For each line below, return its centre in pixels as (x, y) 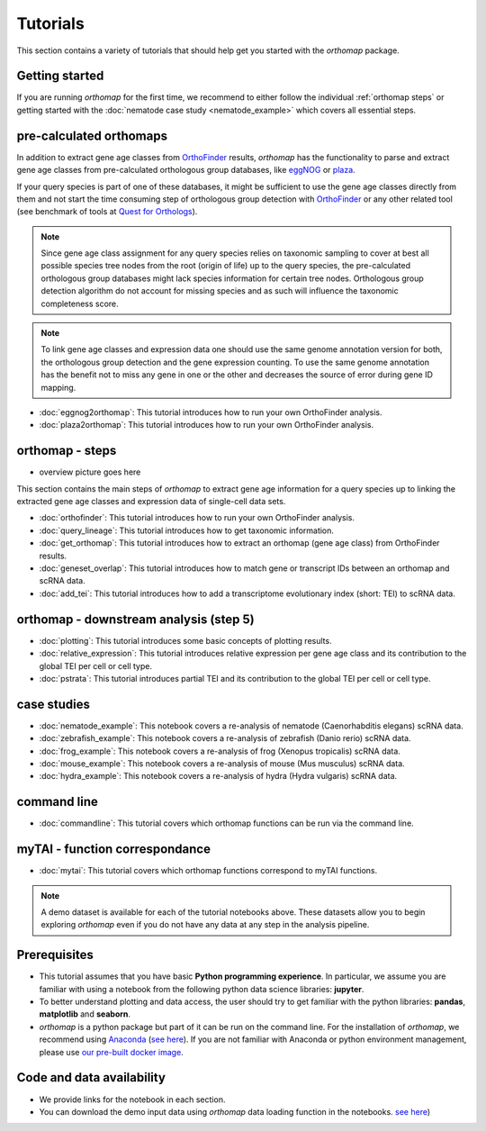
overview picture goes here (90, 472)
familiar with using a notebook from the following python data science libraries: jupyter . (202, 989)
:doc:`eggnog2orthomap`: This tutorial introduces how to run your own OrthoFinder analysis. (211, 412)
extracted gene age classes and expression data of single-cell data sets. (151, 502)
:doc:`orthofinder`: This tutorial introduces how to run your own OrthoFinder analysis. (197, 518)
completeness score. (80, 303)
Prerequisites (55, 955)
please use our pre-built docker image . (111, 1052)
